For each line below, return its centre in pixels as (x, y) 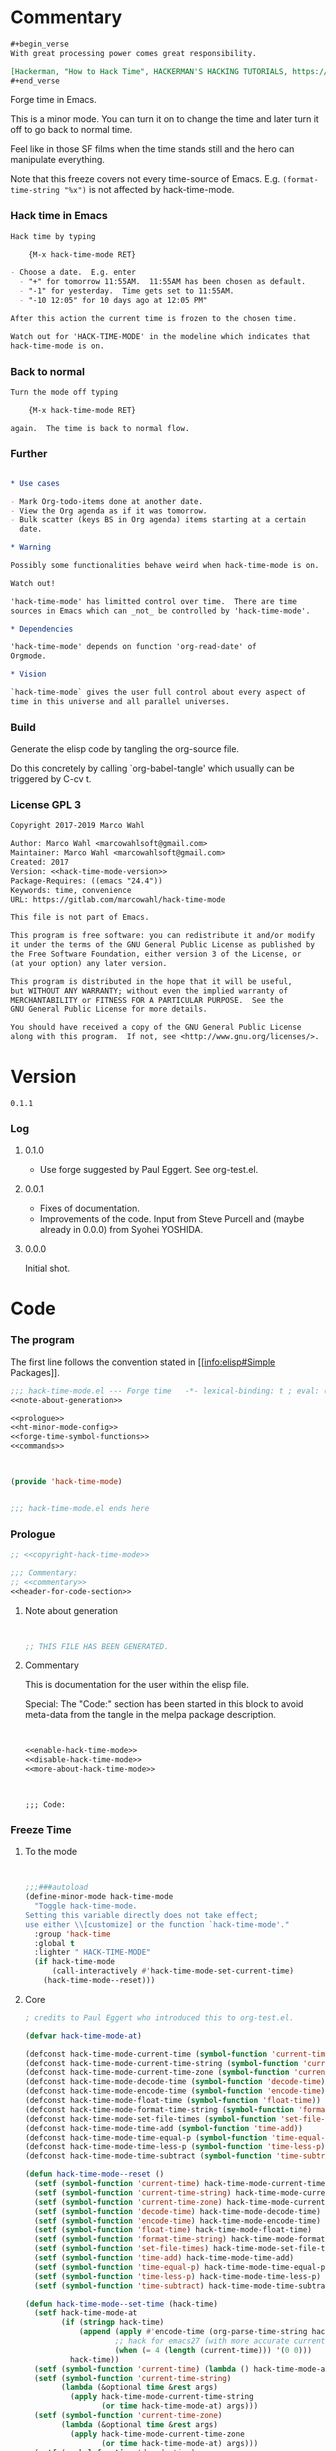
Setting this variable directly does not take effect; (141, 1915)
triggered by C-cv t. (51, 779)
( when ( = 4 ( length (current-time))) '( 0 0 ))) (213, 2350)
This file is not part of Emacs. (80, 917)
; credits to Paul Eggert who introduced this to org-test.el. (159, 2017)
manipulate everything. (57, 160)
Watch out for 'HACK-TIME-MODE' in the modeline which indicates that (160, 336)
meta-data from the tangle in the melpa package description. (150, 1715)
